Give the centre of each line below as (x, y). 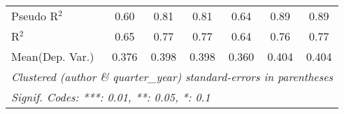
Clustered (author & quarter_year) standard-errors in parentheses (172, 77)
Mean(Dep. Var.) (53, 56)
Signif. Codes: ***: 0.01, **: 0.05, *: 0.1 (111, 97)
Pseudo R (35, 16)
